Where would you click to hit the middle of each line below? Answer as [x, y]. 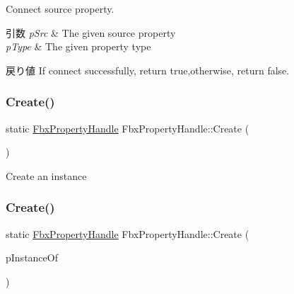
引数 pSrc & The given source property [91, 32]
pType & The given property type [78, 46]
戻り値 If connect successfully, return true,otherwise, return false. [148, 70]
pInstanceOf [32, 258]
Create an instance [46, 175]
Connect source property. [60, 9]
